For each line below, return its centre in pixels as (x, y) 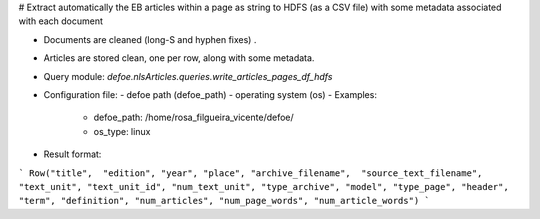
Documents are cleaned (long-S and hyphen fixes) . (150, 39)
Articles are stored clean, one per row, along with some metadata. (179, 58)
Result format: (72, 154)
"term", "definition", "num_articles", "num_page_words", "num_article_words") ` (224, 201)
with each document (61, 21)
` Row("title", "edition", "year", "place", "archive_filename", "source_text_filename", (250, 173)
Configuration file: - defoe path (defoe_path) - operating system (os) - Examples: (210, 94)
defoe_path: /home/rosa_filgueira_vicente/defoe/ (193, 117)
